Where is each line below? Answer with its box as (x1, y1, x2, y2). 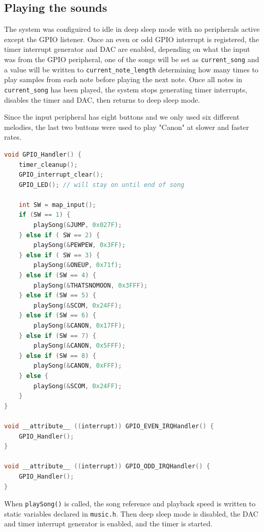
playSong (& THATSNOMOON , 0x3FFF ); (33, 281, 148, 289)
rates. (4, 131, 22, 142)
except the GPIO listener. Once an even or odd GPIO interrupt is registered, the (4, 33, 259, 44)
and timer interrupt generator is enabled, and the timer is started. (4, 518, 213, 529)
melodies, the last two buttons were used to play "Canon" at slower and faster (4, 121, 249, 132)
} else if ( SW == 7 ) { (18, 332, 97, 339)
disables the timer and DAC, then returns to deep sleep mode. (4, 94, 200, 105)
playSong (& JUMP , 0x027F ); (33, 221, 122, 229)
